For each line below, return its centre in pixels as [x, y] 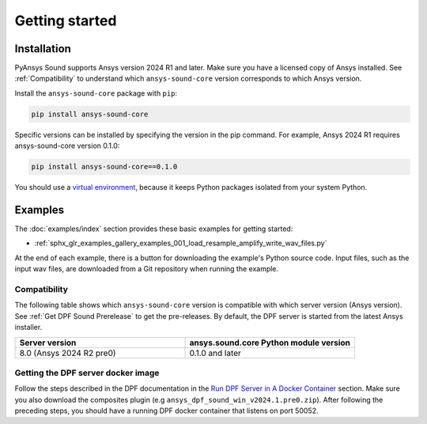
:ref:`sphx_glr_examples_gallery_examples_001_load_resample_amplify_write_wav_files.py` [181, 243]
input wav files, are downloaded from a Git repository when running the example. [147, 269]
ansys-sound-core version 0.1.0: [67, 146]
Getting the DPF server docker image [87, 373]
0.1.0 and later [215, 353]
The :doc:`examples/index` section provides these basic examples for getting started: [154, 229]
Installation [43, 49]
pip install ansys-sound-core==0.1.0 [104, 167]
